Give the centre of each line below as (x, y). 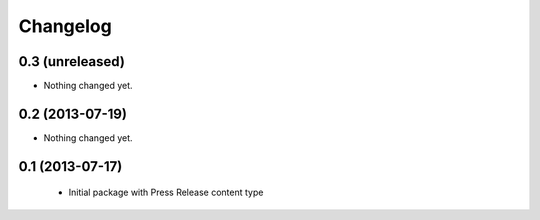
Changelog (65, 26)
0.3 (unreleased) (71, 61)
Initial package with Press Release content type (166, 192)
